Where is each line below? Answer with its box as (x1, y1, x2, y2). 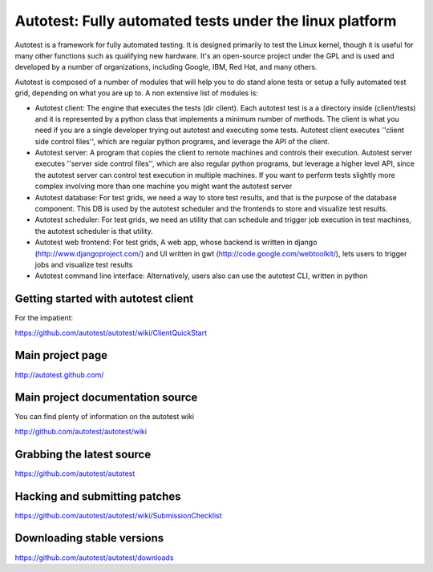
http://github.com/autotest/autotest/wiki (14, 426, 148, 436)
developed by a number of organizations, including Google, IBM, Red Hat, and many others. (14, 62, 318, 72)
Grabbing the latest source (14, 447, 152, 461)
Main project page (14, 348, 108, 362)
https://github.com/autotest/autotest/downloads (14, 553, 174, 562)
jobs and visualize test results (34, 260, 133, 269)
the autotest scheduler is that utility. (34, 226, 154, 236)
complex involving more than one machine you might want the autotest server (34, 181, 293, 191)
